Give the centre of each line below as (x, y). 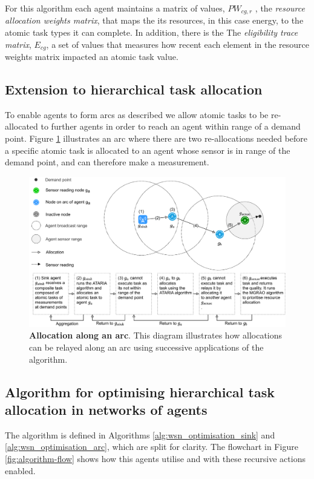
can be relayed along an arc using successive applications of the (146, 347)
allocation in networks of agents (106, 410)
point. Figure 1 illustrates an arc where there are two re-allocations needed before (156, 138)
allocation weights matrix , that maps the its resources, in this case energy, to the (154, 20)
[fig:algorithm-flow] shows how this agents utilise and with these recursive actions (155, 459)
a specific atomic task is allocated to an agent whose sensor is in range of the (148, 150)
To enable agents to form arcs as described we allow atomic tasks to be (137, 114)
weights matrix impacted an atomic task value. (92, 57)
